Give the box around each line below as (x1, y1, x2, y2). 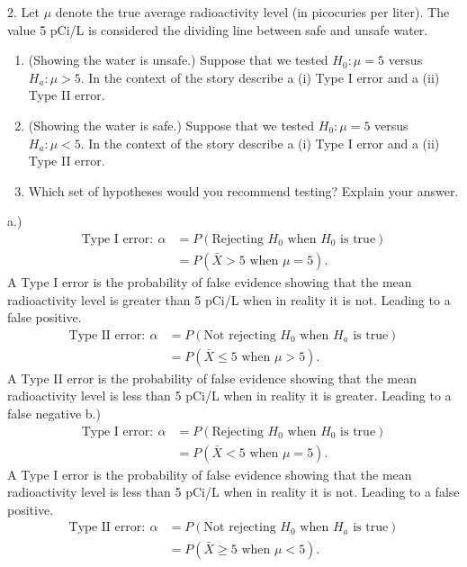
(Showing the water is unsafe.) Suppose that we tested (28, 50, 328, 69)
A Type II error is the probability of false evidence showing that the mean (7, 368, 417, 387)
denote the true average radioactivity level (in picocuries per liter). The (55, 3, 450, 21)
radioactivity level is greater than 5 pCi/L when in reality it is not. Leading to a (7, 290, 451, 309)
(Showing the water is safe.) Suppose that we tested (28, 115, 315, 134)
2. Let (7, 3, 40, 21)
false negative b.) (7, 404, 101, 423)
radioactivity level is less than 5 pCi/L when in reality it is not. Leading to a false (7, 482, 460, 501)
